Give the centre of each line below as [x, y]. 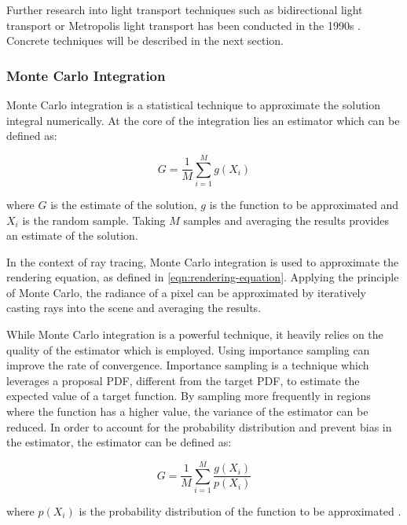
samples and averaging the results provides [286, 220]
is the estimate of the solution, [124, 204]
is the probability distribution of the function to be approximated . [240, 510]
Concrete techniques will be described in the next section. [145, 40]
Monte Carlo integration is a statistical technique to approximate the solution [194, 105]
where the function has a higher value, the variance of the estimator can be [187, 411]
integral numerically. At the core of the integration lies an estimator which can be [203, 120]
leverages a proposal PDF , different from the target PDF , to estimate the [183, 380]
